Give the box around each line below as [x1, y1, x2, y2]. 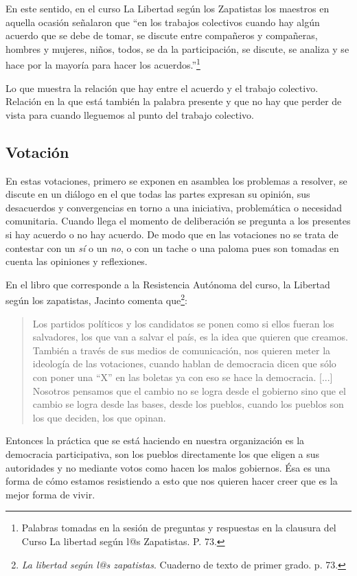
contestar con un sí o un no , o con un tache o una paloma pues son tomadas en [5, 240, 339, 255]
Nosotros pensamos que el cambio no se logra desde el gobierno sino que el [32, 383, 346, 398]
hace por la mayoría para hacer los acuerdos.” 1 [5, 56, 200, 72]
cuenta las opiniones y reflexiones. [5, 254, 148, 268]
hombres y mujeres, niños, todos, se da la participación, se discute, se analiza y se [5, 41, 349, 56]
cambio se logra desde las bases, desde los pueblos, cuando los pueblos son [32, 397, 344, 411]
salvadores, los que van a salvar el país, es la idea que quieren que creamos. [32, 330, 348, 344]
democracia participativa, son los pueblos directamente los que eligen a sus [5, 446, 320, 461]
